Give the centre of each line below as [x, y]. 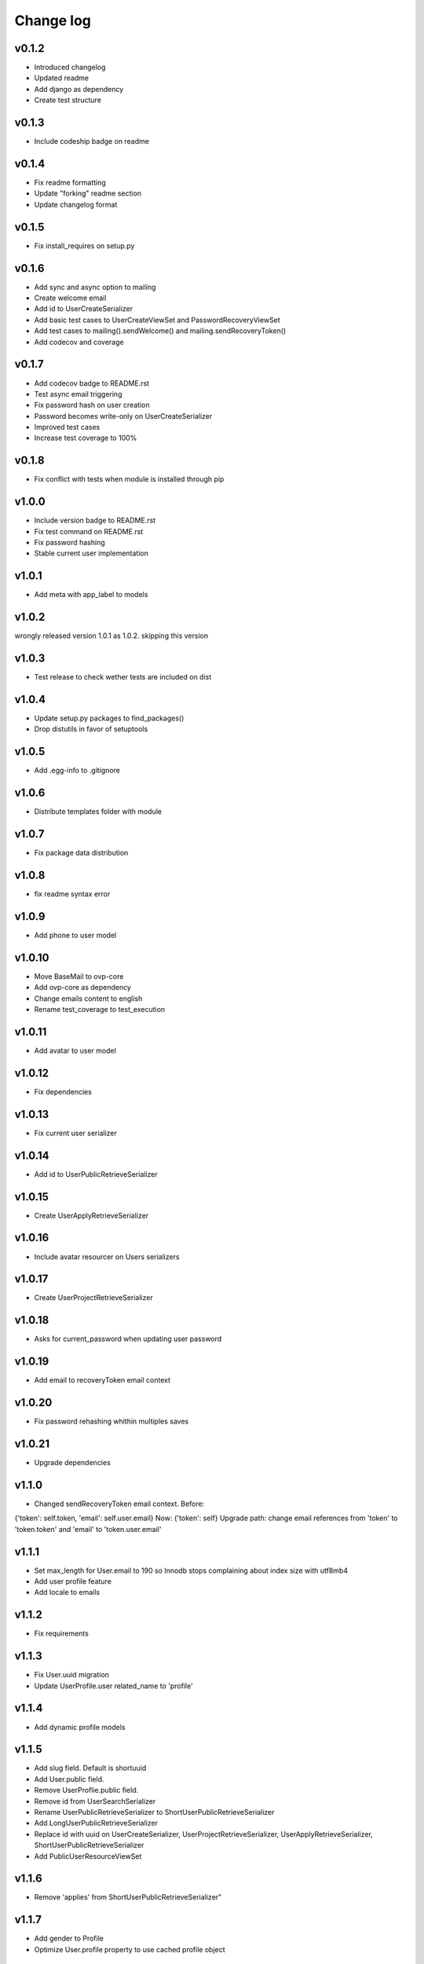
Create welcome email [70, 298]
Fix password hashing [69, 543]
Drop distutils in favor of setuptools [91, 729]
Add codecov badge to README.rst [91, 383]
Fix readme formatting [70, 183]
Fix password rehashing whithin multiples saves [111, 1421]
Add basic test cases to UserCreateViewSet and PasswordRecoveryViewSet [157, 320]
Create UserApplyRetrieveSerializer [91, 1215]
